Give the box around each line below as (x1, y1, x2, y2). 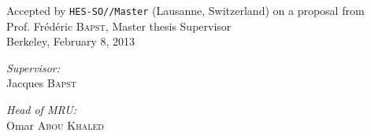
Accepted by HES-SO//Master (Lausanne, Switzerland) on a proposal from (6, 2, 365, 18)
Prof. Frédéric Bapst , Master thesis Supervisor (6, 17, 232, 34)
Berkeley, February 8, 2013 (6, 33, 135, 50)
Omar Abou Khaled (6, 116, 104, 133)
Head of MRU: (6, 101, 77, 118)
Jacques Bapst (6, 75, 76, 91)
